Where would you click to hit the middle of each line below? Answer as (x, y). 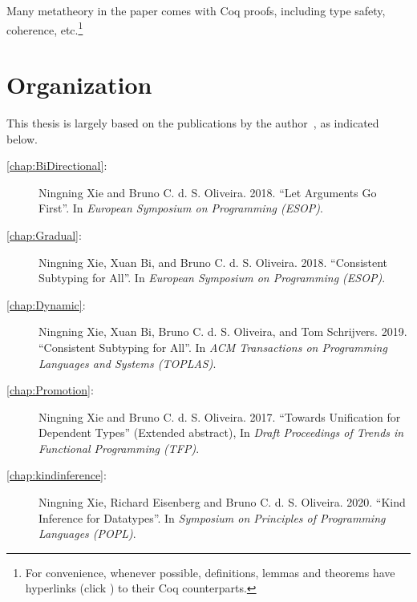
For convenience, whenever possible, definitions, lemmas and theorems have (210, 572)
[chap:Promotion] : (50, 390)
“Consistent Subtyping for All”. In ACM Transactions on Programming (213, 347)
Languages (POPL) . (87, 533)
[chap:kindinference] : (57, 475)
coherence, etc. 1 (45, 28)
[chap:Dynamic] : (46, 304)
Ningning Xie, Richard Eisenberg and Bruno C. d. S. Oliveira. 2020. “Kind (222, 502)
